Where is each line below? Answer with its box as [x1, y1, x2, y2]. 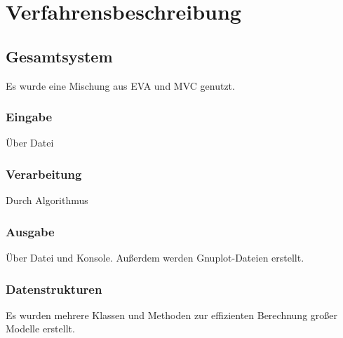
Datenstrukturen [6, 280, 102, 297]
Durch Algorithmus [6, 193, 88, 208]
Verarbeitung [6, 165, 82, 182]
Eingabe [6, 108, 53, 126]
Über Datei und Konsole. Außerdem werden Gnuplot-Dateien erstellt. [6, 250, 304, 265]
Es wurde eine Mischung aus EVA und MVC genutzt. [6, 78, 235, 93]
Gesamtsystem [6, 45, 113, 67]
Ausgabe [6, 222, 55, 240]
